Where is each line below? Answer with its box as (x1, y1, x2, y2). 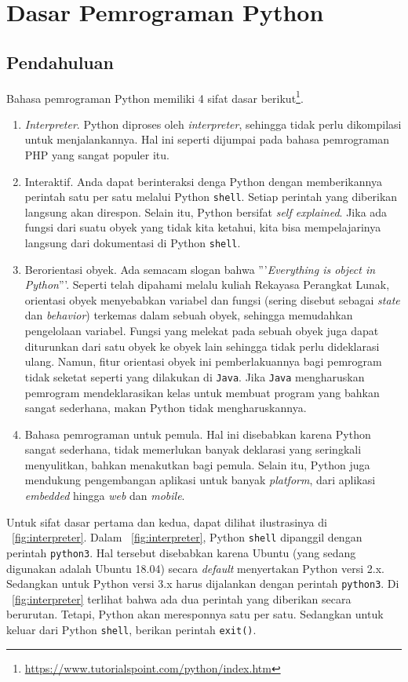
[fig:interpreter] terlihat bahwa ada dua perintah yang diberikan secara (12, 590, 352, 607)
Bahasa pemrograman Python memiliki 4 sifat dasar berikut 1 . (6, 87, 304, 106)
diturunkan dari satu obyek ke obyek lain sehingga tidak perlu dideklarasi (24, 337, 380, 354)
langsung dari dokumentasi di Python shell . (24, 235, 241, 251)
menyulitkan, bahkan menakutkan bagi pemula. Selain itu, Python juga (24, 456, 370, 472)
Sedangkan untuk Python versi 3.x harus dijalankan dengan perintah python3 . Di (6, 575, 399, 592)
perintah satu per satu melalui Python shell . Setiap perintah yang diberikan (24, 188, 398, 205)
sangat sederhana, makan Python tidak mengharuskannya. (24, 399, 307, 416)
